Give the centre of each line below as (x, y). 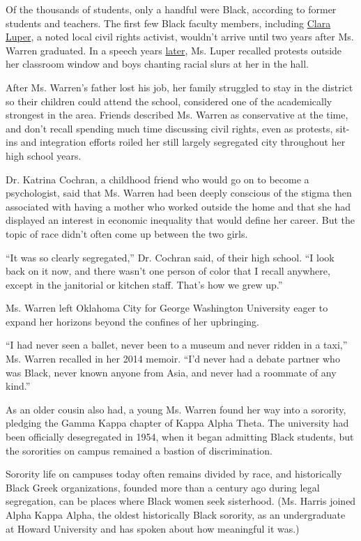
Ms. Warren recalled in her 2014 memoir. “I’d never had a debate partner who (173, 359)
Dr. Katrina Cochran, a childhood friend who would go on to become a (158, 179)
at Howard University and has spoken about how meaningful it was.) (153, 528)
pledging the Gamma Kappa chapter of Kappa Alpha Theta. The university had (177, 423)
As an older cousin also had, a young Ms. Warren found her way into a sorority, (176, 409)
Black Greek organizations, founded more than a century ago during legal (163, 487)
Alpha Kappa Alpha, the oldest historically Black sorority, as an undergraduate (176, 515)
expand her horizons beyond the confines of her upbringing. (132, 321)
